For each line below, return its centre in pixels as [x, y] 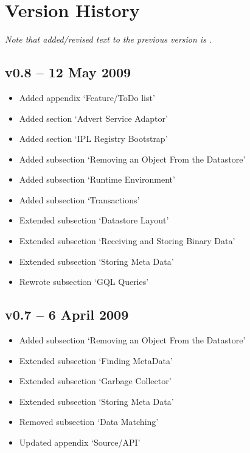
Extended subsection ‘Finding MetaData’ [96, 360]
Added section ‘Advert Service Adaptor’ [93, 118]
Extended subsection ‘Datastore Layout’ [94, 220]
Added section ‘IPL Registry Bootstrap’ [93, 139]
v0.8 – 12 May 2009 [68, 72]
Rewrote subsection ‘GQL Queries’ [84, 282]
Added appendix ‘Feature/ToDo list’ [87, 97]
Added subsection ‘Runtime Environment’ [97, 179]
